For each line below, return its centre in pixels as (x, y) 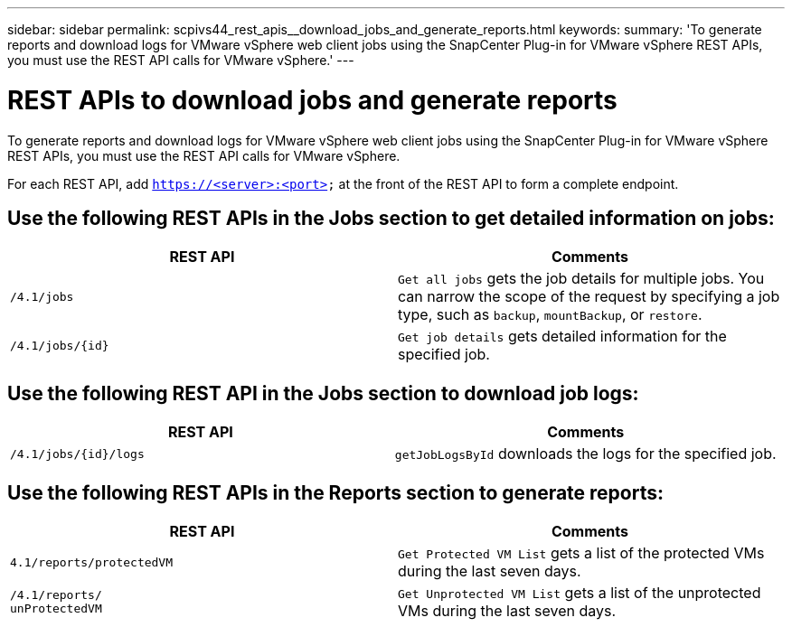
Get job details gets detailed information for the (562, 337)
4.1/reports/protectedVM (92, 562)
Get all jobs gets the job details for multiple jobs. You (581, 279)
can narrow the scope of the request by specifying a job (589, 297)
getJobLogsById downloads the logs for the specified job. (585, 454)
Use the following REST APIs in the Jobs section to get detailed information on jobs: (391, 218)
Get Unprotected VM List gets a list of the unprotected (580, 593)
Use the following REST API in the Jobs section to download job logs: (323, 393)
